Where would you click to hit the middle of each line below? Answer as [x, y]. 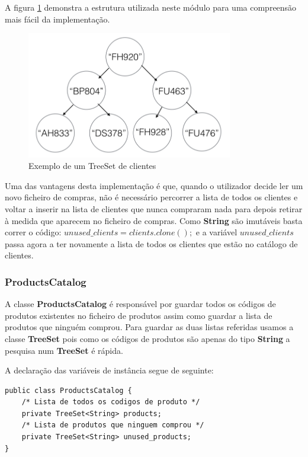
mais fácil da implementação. [57, 19]
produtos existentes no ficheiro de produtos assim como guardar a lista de [139, 315]
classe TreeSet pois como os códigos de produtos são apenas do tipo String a [147, 338]
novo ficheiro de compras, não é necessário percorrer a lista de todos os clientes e [151, 197]
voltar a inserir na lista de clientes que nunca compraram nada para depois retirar [154, 208]
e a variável [216, 232]
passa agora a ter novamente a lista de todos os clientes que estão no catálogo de [151, 243]
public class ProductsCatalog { [68, 390]
